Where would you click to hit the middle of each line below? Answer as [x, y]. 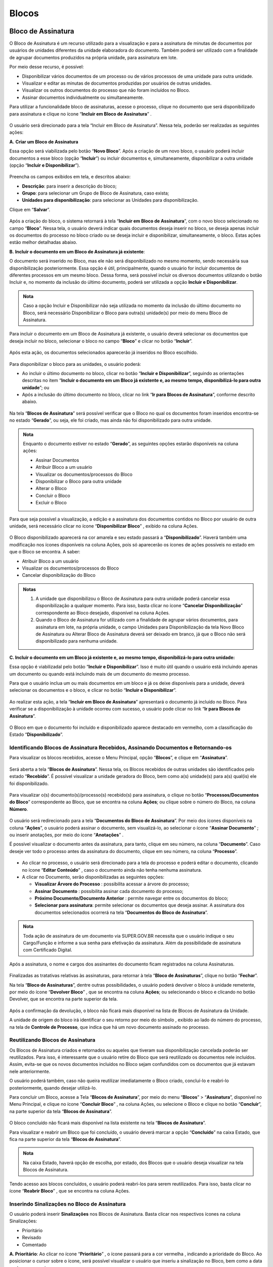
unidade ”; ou [36, 387]
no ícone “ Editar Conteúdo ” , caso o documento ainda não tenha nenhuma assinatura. [112, 870]
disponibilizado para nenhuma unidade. [77, 641]
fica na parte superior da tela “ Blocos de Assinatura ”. [65, 1139]
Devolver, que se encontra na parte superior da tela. [64, 999]
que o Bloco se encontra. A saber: [45, 552]
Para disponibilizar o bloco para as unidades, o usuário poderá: [75, 364]
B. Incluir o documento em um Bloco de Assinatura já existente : [77, 251]
